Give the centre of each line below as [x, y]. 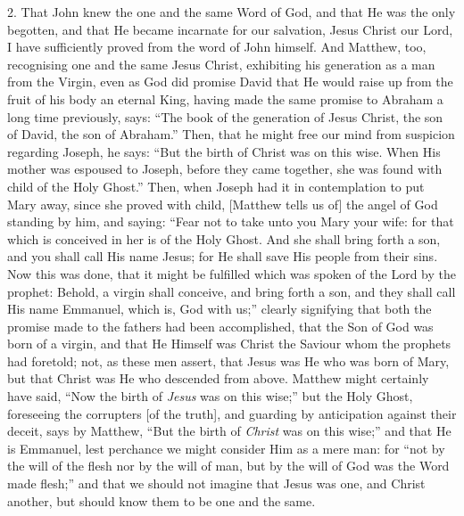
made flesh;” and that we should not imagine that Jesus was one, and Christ [216, 483]
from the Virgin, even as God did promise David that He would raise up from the [230, 82]
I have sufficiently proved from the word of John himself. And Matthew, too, [217, 47]
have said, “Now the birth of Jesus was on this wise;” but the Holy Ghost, [210, 396]
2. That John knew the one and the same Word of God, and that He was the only [232, 12]
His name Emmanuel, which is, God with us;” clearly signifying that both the [220, 309]
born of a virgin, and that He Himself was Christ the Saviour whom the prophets [229, 344]
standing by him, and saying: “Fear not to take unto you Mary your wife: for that [231, 221]
